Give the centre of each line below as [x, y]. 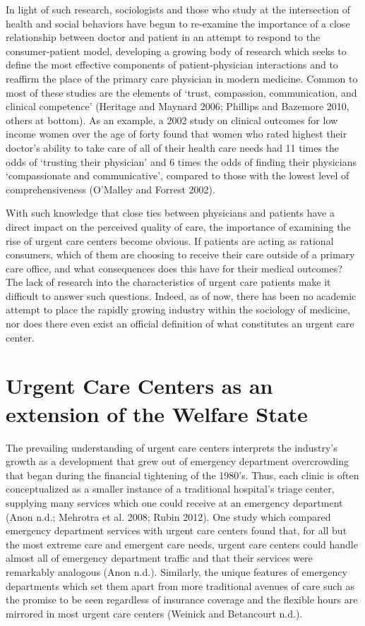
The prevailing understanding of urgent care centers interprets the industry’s [172, 447]
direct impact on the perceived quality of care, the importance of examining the [178, 226]
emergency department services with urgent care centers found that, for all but [176, 530]
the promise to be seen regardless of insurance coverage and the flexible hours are [182, 600]
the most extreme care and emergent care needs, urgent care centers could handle [182, 544]
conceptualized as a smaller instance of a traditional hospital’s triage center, [170, 489]
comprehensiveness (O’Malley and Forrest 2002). [110, 189]
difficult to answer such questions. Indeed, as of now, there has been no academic [181, 295]
